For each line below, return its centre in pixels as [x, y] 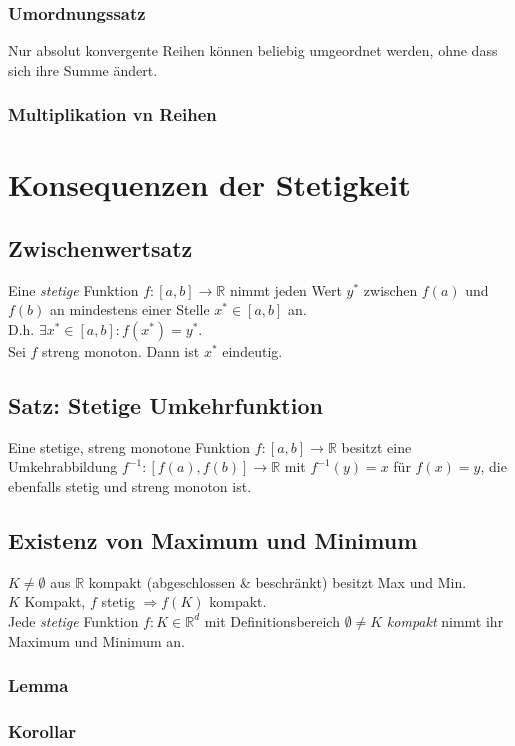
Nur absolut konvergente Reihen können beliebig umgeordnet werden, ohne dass [253, 50]
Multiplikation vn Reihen [112, 114]
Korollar [42, 730]
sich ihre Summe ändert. [83, 69]
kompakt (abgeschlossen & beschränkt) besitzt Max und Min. [277, 581]
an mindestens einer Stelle [130, 309]
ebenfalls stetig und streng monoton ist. [130, 486]
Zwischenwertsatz [100, 248]
